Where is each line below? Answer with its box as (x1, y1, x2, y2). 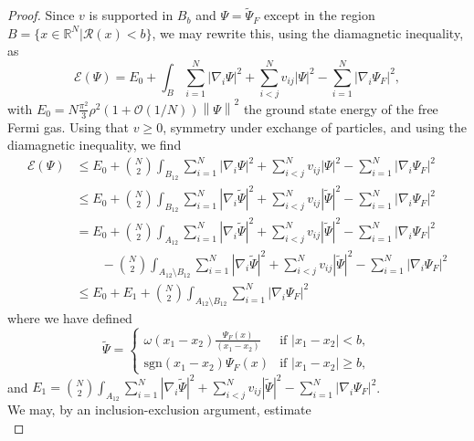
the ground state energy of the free (243, 99, 438, 118)
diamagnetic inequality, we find (7, 135, 182, 154)
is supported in (89, 5, 174, 25)
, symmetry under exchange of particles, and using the (163, 117, 467, 136)
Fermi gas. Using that (7, 117, 129, 136)
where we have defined (7, 308, 132, 327)
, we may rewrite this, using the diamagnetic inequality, (152, 23, 464, 42)
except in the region (263, 5, 375, 25)
